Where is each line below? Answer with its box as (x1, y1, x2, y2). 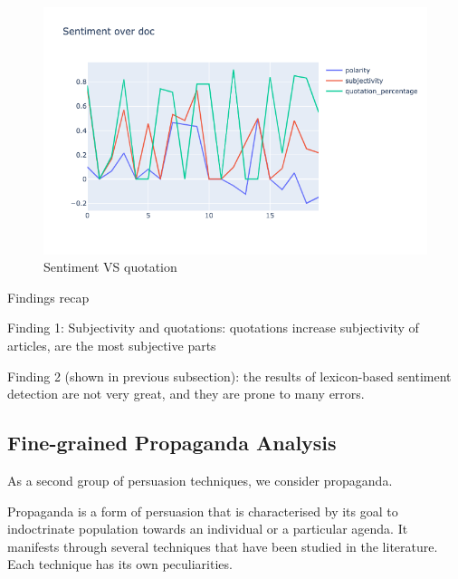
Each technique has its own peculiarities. (7, 555, 233, 574)
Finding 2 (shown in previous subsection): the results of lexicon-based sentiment (7, 366, 452, 385)
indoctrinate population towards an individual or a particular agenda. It (7, 519, 408, 538)
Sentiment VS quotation (43, 257, 177, 276)
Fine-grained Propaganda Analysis (7, 429, 337, 457)
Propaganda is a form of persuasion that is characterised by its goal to (7, 501, 398, 520)
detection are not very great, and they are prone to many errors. (7, 384, 365, 403)
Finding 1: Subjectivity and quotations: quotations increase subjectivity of (7, 318, 419, 337)
